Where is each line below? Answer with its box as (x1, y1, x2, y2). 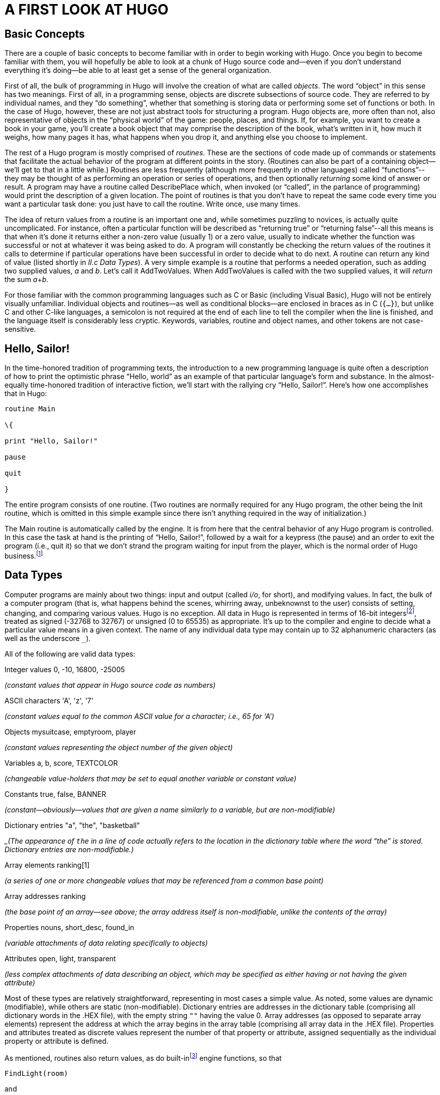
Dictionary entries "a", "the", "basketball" (5, 821, 140, 830)
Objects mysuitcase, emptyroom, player (5, 727, 136, 737)
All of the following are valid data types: (5, 650, 136, 659)
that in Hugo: (5, 389, 47, 398)
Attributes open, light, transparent (5, 954, 116, 963)
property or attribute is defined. (5, 1037, 108, 1046)
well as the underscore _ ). (5, 634, 91, 643)
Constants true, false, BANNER (5, 790, 106, 799)
